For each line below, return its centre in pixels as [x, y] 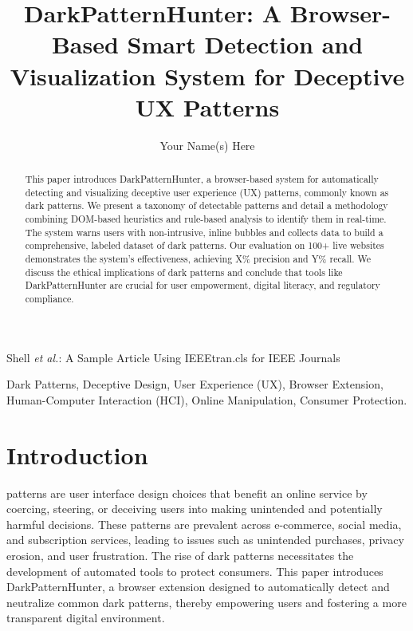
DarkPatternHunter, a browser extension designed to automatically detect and [198, 587]
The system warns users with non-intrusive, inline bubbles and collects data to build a [204, 232]
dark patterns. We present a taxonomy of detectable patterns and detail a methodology [206, 205]
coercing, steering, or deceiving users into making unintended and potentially [195, 509]
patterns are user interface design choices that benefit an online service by [187, 493]
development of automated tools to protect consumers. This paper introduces [195, 571]
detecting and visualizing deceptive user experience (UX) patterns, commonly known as [207, 192]
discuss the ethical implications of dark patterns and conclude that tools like [184, 272]
